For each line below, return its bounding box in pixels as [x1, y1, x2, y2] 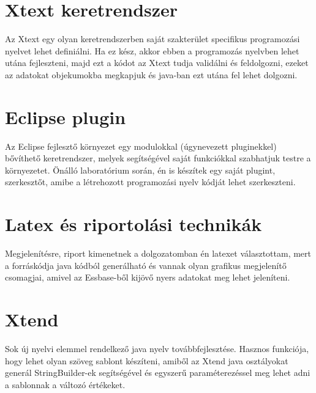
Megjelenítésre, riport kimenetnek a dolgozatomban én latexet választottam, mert [5, 247, 312, 260]
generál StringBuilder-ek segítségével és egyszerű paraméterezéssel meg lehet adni [5, 366, 310, 379]
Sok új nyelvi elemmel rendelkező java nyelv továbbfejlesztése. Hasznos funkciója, [5, 342, 309, 355]
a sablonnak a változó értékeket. [5, 378, 126, 391]
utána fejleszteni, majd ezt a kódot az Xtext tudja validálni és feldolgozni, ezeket [5, 56, 309, 69]
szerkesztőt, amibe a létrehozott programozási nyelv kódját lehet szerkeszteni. [5, 175, 296, 188]
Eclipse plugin [5, 104, 126, 129]
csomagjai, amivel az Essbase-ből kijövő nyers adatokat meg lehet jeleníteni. [5, 271, 290, 284]
